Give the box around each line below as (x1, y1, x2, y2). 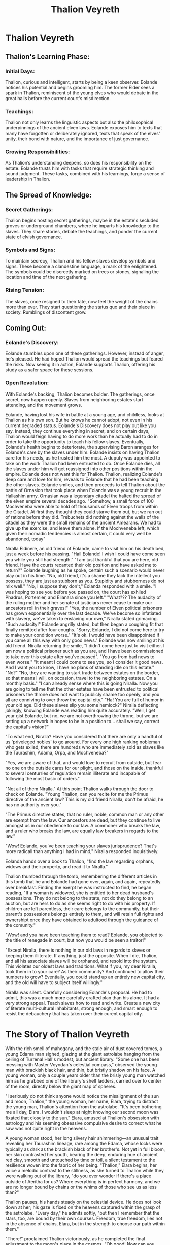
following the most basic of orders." (5, 775, 80, 781)
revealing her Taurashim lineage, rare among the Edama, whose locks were (5, 1140, 162, 1146)
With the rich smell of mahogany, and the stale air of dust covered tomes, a (5, 1045, 162, 1052)
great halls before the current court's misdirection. (5, 95, 111, 101)
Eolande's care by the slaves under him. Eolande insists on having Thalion (5, 449, 160, 455)
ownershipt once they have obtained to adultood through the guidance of (5, 916, 158, 923)
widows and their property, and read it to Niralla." (5, 863, 108, 869)
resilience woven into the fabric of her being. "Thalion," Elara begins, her (5, 1162, 157, 1168)
